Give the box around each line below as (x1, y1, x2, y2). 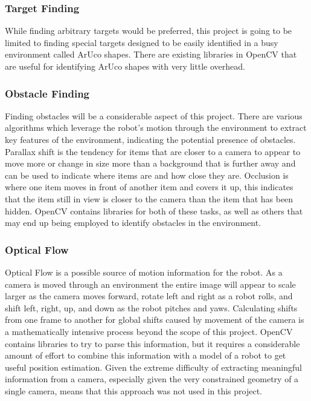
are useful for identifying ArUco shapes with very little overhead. (5, 60, 245, 72)
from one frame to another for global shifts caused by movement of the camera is (5, 313, 304, 326)
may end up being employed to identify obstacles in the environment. (5, 216, 261, 229)
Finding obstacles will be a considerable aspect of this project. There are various (5, 109, 303, 122)
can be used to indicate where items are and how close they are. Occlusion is (5, 168, 289, 181)
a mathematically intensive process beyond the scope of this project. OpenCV (5, 325, 293, 337)
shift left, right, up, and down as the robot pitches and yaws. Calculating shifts (5, 301, 298, 314)
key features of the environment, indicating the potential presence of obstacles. (5, 133, 296, 145)
